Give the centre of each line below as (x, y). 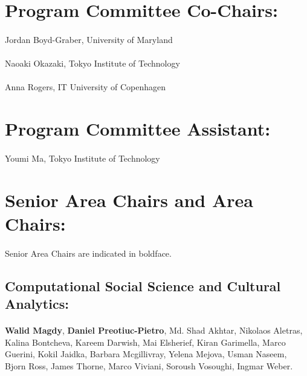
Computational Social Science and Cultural (143, 285)
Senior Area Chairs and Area (129, 200)
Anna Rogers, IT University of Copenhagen (86, 87)
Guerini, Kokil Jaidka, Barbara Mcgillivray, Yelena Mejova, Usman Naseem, (146, 354)
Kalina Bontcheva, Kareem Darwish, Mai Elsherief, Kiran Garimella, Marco (145, 342)
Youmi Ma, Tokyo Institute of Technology (82, 158)
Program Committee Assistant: (138, 129)
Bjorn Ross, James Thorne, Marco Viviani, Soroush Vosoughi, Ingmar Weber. (149, 365)
